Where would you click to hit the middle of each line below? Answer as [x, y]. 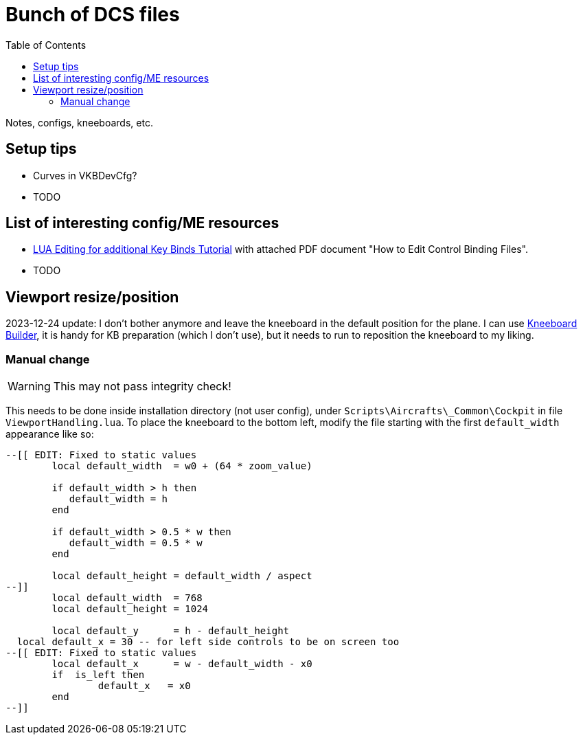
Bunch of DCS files [93, 14]
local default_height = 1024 [130, 609]
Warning [29, 386]
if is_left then [98, 675]
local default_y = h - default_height [171, 631]
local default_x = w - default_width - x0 [182, 664]
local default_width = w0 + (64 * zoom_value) [182, 466]
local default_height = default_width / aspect [182, 576]
